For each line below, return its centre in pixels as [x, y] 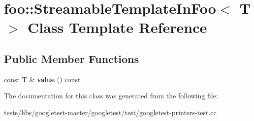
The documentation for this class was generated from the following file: [111, 96]
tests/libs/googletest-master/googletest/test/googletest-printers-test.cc [110, 112]
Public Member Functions [71, 58]
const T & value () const [42, 79]
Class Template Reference [117, 27]
